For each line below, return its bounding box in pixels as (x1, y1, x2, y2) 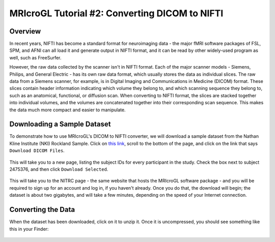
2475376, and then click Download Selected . (9, 166, 108, 172)
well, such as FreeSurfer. (9, 54, 62, 60)
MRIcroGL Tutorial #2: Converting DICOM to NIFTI (9, 8, 224, 19)
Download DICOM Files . (9, 147, 65, 154)
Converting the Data (9, 205, 75, 214)
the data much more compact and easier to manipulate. (9, 107, 126, 113)
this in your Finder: (9, 226, 49, 232)
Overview (9, 27, 41, 36)
